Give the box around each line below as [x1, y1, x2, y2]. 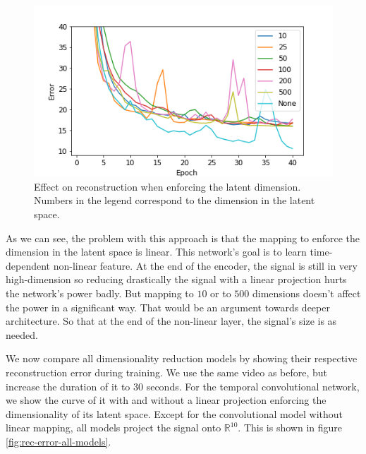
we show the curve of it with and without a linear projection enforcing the [6, 393, 327, 407]
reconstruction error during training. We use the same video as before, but [6, 365, 328, 379]
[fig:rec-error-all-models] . [6, 434, 111, 448]
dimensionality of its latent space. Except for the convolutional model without [6, 406, 343, 421]
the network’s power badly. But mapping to [6, 286, 194, 301]
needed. [6, 327, 38, 342]
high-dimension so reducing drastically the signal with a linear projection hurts [6, 272, 347, 287]
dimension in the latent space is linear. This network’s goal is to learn [6, 244, 307, 259]
